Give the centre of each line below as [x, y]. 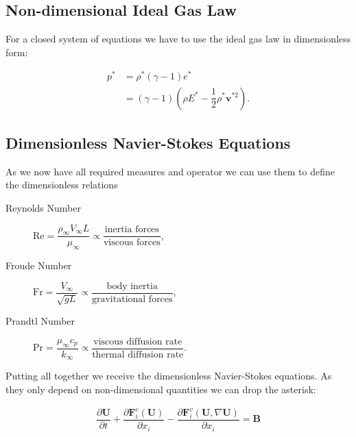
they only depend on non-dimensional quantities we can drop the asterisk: [161, 389]
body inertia [132, 286]
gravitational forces [132, 299]
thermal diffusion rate [138, 354]
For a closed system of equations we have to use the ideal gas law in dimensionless [178, 39]
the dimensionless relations [62, 185]
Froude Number [39, 265]
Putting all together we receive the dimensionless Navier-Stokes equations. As [169, 376]
